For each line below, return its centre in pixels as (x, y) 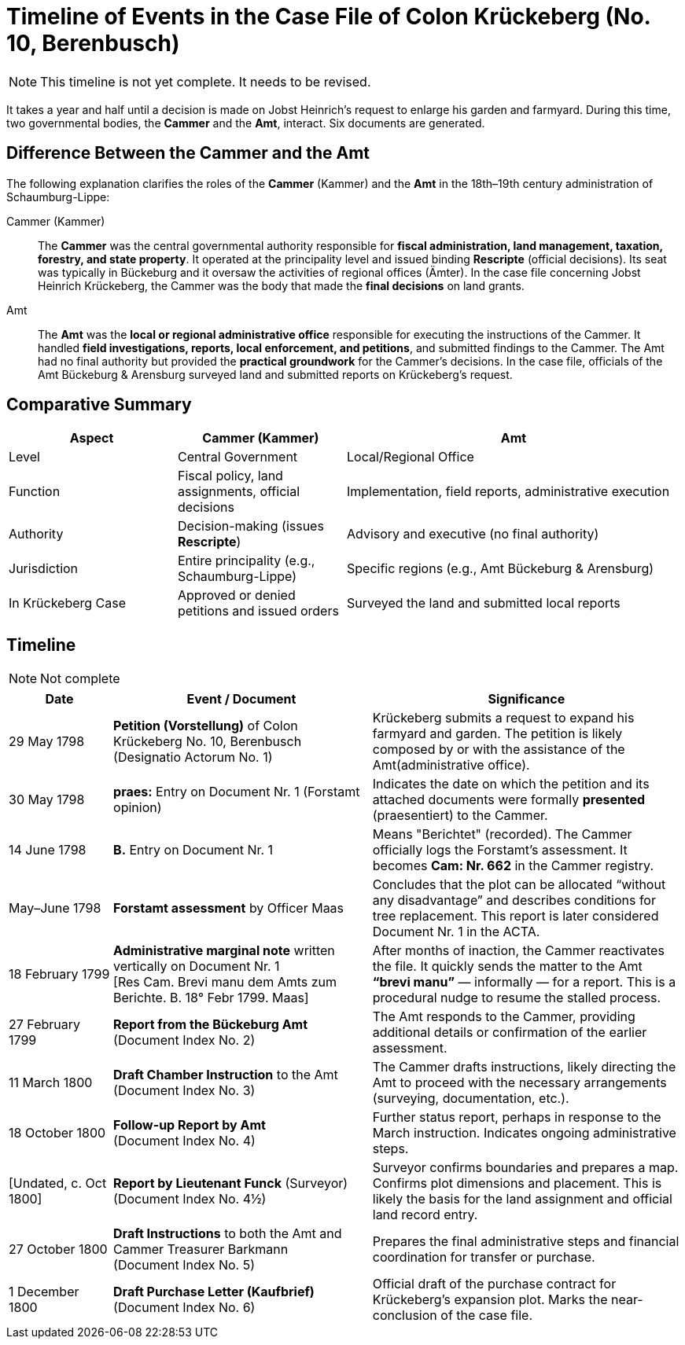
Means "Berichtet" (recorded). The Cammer (502, 834)
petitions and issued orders (258, 611)
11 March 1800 (51, 1083)
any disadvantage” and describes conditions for (514, 900)
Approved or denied (237, 595)
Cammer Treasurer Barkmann (201, 1249)
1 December (44, 1292)
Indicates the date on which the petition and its (511, 784)
